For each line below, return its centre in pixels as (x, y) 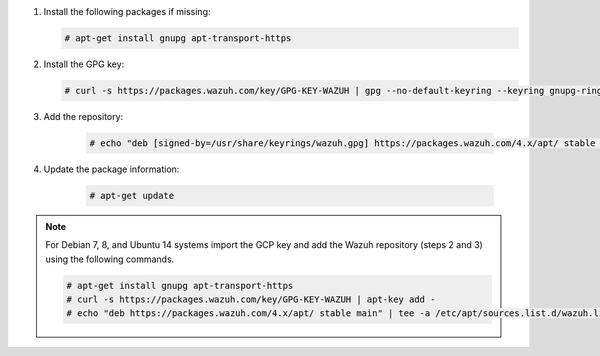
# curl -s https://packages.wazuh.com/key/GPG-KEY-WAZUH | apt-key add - (251, 299)
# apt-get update (132, 195)
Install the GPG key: (84, 64)
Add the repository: (83, 116)
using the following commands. (110, 259)
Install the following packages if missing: (127, 11)
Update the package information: (111, 169)
